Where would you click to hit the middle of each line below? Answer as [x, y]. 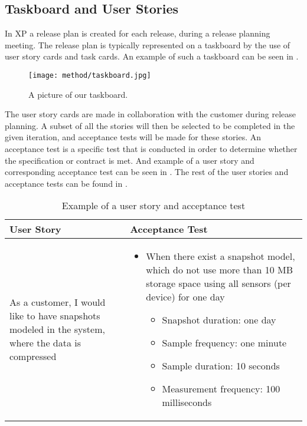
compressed [33, 356]
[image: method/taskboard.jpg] [90, 75]
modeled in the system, [57, 329]
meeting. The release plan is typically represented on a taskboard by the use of [148, 44]
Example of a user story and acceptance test [153, 206]
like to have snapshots [55, 316]
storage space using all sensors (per [218, 283]
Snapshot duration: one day [219, 320]
